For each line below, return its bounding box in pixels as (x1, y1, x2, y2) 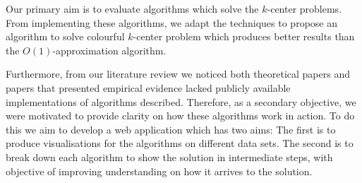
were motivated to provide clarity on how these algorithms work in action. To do (6, 108, 355, 123)
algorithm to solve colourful (6, 29, 125, 44)
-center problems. (267, 1, 342, 16)
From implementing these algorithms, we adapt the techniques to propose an (6, 15, 337, 30)
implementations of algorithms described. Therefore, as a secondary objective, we (6, 94, 356, 109)
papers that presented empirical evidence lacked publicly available (6, 80, 291, 95)
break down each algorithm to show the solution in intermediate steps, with (6, 149, 333, 164)
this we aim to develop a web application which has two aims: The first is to (6, 122, 336, 136)
